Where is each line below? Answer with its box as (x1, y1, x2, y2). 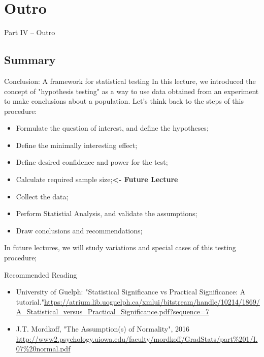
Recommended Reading (4, 269, 77, 280)
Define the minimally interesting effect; (16, 139, 138, 150)
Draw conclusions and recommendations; (16, 225, 143, 235)
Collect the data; (16, 191, 69, 201)
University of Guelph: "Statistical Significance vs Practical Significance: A (16, 286, 246, 297)
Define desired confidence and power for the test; (16, 157, 168, 167)
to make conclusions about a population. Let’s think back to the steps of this (4, 96, 244, 106)
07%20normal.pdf (16, 343, 71, 354)
